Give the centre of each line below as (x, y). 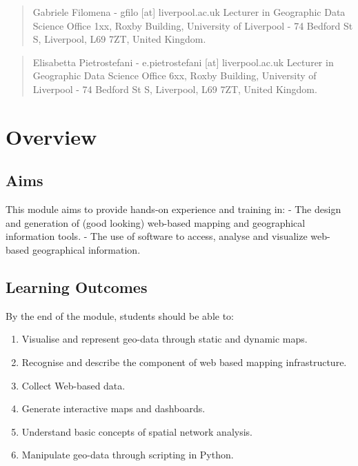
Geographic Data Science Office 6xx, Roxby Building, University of (175, 75)
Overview (51, 136)
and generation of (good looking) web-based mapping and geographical (156, 222)
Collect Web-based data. (73, 385)
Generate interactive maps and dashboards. (113, 408)
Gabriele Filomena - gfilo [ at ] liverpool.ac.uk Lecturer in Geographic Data (189, 12)
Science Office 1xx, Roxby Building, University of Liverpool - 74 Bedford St (193, 25)
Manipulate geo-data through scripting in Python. (128, 455)
